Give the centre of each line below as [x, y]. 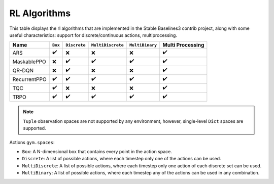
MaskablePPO [29, 62]
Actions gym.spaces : [32, 142]
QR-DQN [23, 70]
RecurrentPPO [29, 79]
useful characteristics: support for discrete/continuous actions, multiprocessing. [93, 35]
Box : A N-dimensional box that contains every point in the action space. [97, 151]
